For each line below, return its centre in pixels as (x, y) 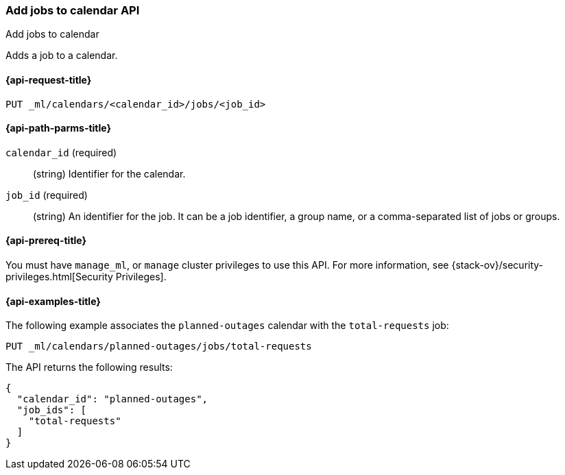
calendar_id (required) (61, 152)
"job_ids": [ (52, 410)
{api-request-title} (49, 80)
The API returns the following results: (89, 367)
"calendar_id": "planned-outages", (112, 399)
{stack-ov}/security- (497, 265)
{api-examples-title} (53, 301)
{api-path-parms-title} (59, 128)
